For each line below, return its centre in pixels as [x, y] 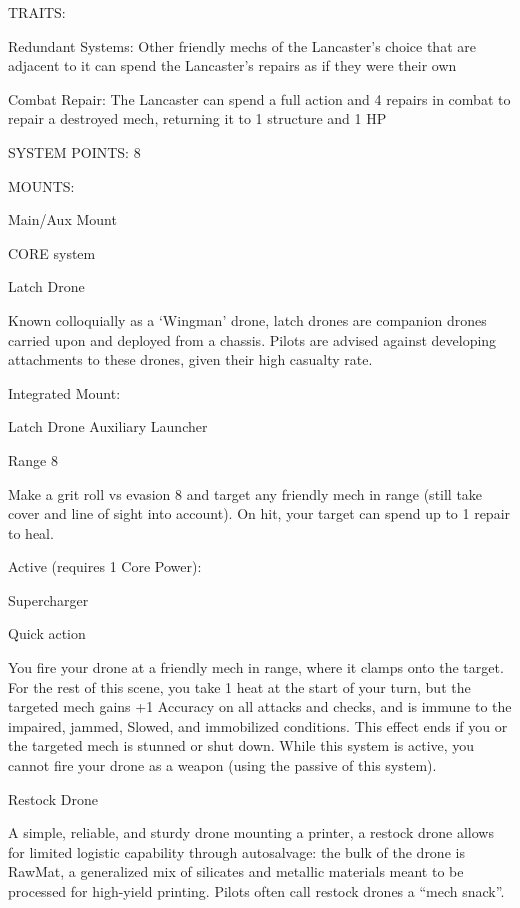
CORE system [52, 252]
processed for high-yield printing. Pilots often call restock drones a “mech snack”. [256, 891]
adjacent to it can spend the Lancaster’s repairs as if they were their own [232, 65]
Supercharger [48, 599]
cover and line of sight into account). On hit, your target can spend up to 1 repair [259, 513]
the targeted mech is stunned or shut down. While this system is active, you [241, 745]
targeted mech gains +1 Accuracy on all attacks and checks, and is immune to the [260, 706]
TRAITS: [37, 12]
